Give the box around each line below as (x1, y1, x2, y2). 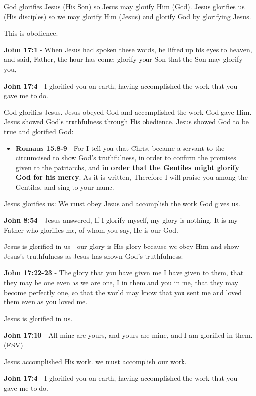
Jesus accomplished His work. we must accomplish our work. (4, 356, 187, 366)
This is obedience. (4, 28, 58, 38)
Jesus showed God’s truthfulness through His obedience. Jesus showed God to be (4, 116, 249, 127)
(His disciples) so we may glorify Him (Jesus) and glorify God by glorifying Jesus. (4, 11, 251, 21)
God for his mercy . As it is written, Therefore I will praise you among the (15, 172, 248, 182)
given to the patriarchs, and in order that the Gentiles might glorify (15, 162, 239, 172)
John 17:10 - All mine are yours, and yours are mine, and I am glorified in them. (4, 330, 253, 340)
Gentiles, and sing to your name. (15, 181, 114, 192)
